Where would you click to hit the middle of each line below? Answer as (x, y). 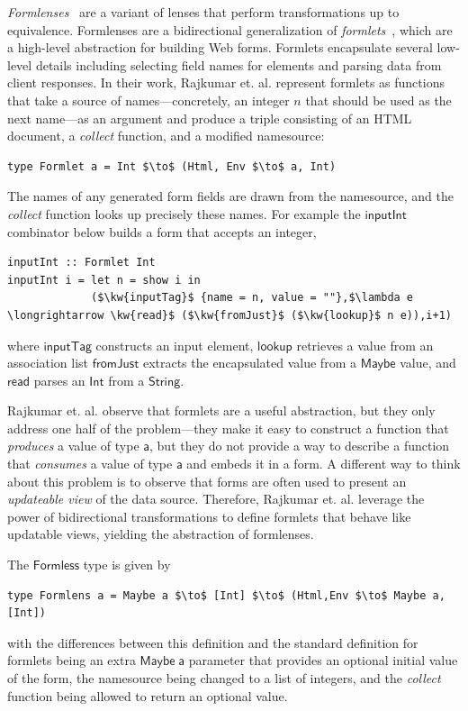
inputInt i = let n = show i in (104, 280)
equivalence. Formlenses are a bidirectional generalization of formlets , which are (230, 29)
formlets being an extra (72, 660)
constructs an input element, (175, 345)
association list (48, 363)
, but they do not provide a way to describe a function (300, 446)
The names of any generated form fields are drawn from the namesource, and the (230, 196)
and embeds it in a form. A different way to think (324, 464)
